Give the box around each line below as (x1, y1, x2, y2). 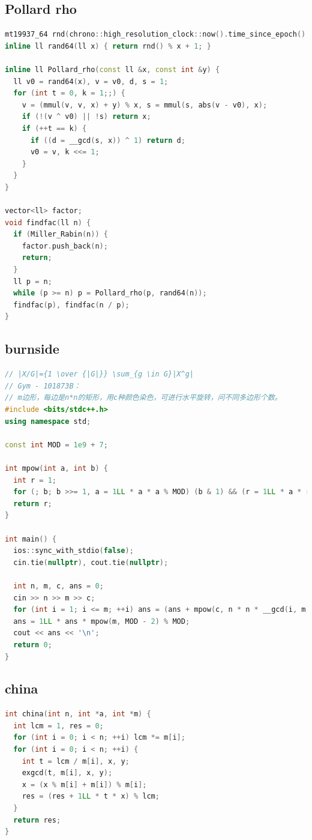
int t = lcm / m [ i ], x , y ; (22, 757, 130, 766)
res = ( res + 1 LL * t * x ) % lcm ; (22, 792, 160, 801)
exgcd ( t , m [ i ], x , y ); (22, 769, 113, 778)
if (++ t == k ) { (22, 124, 87, 133)
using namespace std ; (5, 417, 91, 426)
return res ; (13, 815, 61, 824)
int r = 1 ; (13, 476, 56, 485)
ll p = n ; (13, 277, 52, 286)
